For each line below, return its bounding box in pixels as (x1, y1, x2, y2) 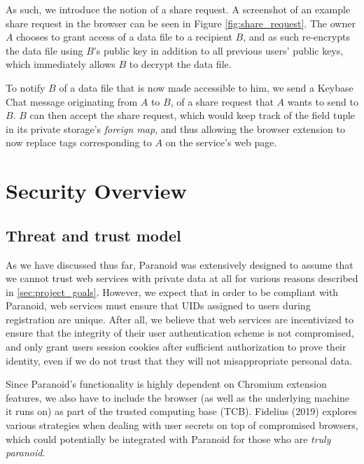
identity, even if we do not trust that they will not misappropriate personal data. (6, 353, 353, 367)
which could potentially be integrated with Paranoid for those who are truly (6, 431, 331, 446)
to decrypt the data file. (129, 57, 232, 71)
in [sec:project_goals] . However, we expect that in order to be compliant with (6, 284, 339, 299)
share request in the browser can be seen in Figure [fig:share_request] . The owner (6, 15, 356, 30)
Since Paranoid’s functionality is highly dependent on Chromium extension (6, 377, 327, 391)
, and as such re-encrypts (243, 29, 350, 44)
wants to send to (287, 94, 358, 108)
